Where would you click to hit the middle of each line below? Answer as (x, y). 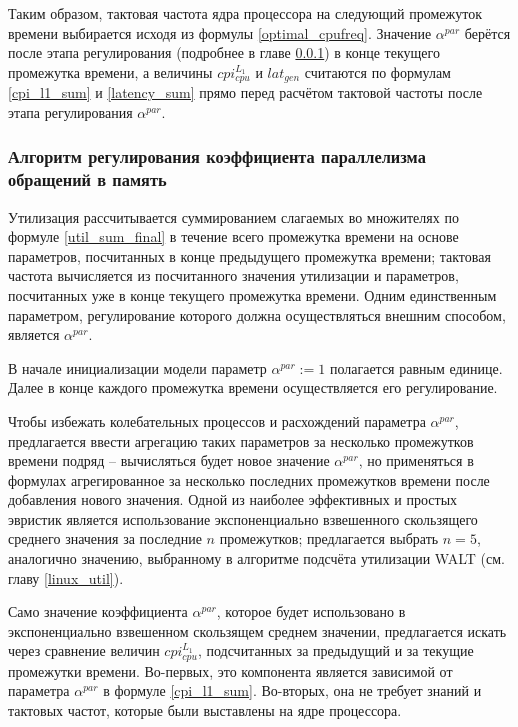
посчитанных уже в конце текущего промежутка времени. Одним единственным (252, 294)
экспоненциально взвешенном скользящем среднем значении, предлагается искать (257, 630)
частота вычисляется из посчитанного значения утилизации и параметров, (233, 275)
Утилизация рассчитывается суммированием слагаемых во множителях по (233, 216)
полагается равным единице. (416, 367)
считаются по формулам (377, 71)
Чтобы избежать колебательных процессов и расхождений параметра (217, 420)
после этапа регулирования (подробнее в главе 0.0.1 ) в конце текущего (224, 52)
